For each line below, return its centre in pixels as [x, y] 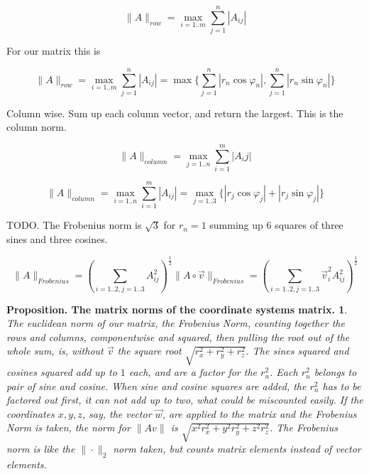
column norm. [37, 127]
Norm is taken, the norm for [68, 427]
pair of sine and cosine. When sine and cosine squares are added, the [156, 386]
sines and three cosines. [57, 238]
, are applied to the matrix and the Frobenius [259, 413]
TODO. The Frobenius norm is [74, 225]
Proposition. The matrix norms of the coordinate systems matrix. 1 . [177, 309]
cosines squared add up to [62, 372]
